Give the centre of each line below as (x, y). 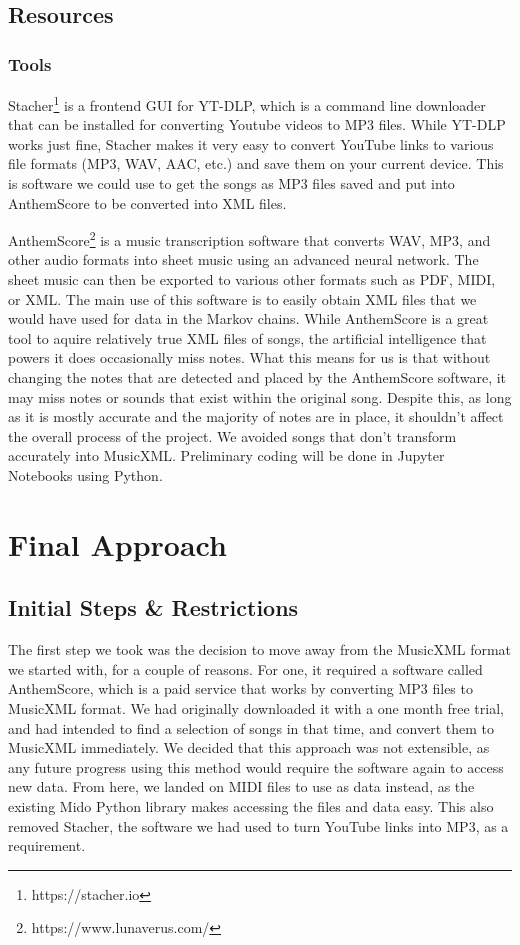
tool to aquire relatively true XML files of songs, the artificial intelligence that (247, 337)
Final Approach (117, 543)
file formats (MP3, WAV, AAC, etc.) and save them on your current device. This (256, 163)
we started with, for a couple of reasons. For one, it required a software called (245, 668)
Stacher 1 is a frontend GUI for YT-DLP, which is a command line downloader (247, 103)
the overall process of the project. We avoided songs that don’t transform (232, 435)
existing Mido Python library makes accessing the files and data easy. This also (251, 805)
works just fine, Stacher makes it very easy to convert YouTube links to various (251, 143)
